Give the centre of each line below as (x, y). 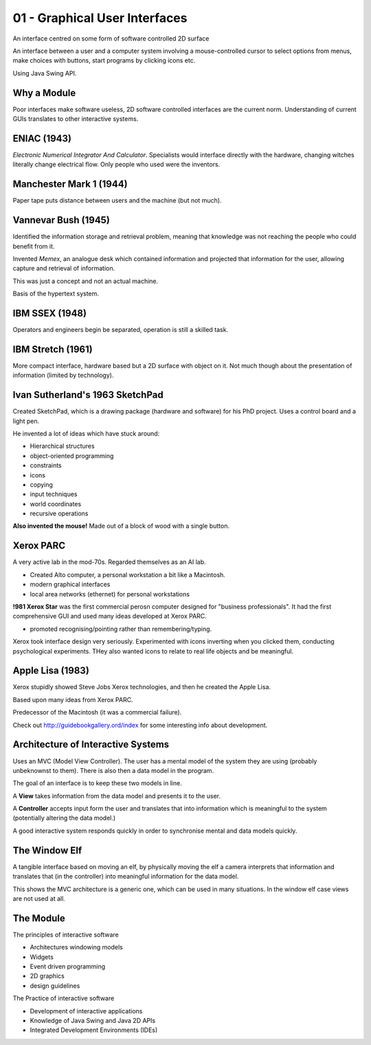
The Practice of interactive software (64, 998)
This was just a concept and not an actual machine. (86, 281)
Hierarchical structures (63, 446)
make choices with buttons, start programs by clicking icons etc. (104, 60)
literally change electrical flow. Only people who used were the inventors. (116, 164)
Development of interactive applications (86, 1011)
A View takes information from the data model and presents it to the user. (117, 796)
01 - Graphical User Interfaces (100, 18)
